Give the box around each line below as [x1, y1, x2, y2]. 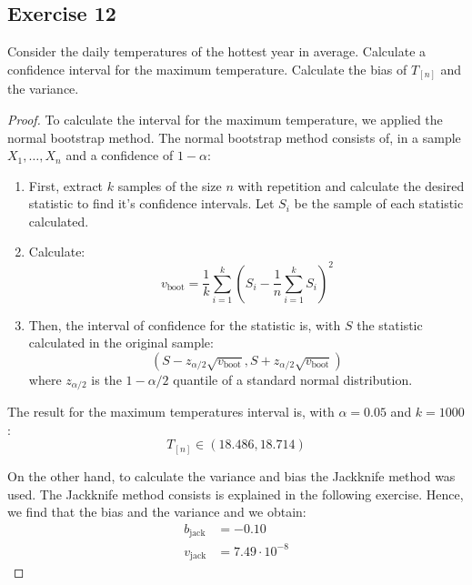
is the [91, 369, 122, 388]
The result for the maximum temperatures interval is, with [7, 402, 335, 421]
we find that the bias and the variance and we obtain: [7, 502, 306, 521]
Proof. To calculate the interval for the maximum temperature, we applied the [7, 109, 443, 128]
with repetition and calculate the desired [237, 176, 465, 195]
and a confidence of [65, 146, 174, 165]
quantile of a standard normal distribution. [173, 369, 413, 388]
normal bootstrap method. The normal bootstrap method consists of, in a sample [7, 127, 461, 146]
